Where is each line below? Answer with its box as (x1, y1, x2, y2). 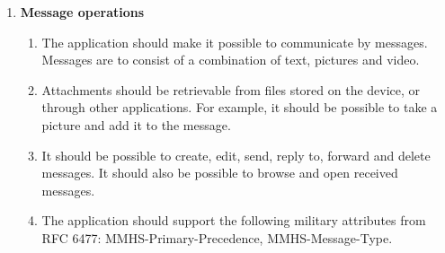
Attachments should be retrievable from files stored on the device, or (41, 80, 421, 99)
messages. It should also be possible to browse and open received (41, 163, 398, 182)
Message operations (20, 3, 145, 21)
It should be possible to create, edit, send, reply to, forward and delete (41, 145, 431, 164)
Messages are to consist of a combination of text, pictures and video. (41, 50, 420, 69)
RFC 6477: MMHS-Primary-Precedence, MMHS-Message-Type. (41, 228, 393, 247)
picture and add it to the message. (41, 115, 231, 134)
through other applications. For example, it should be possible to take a (41, 98, 438, 117)
